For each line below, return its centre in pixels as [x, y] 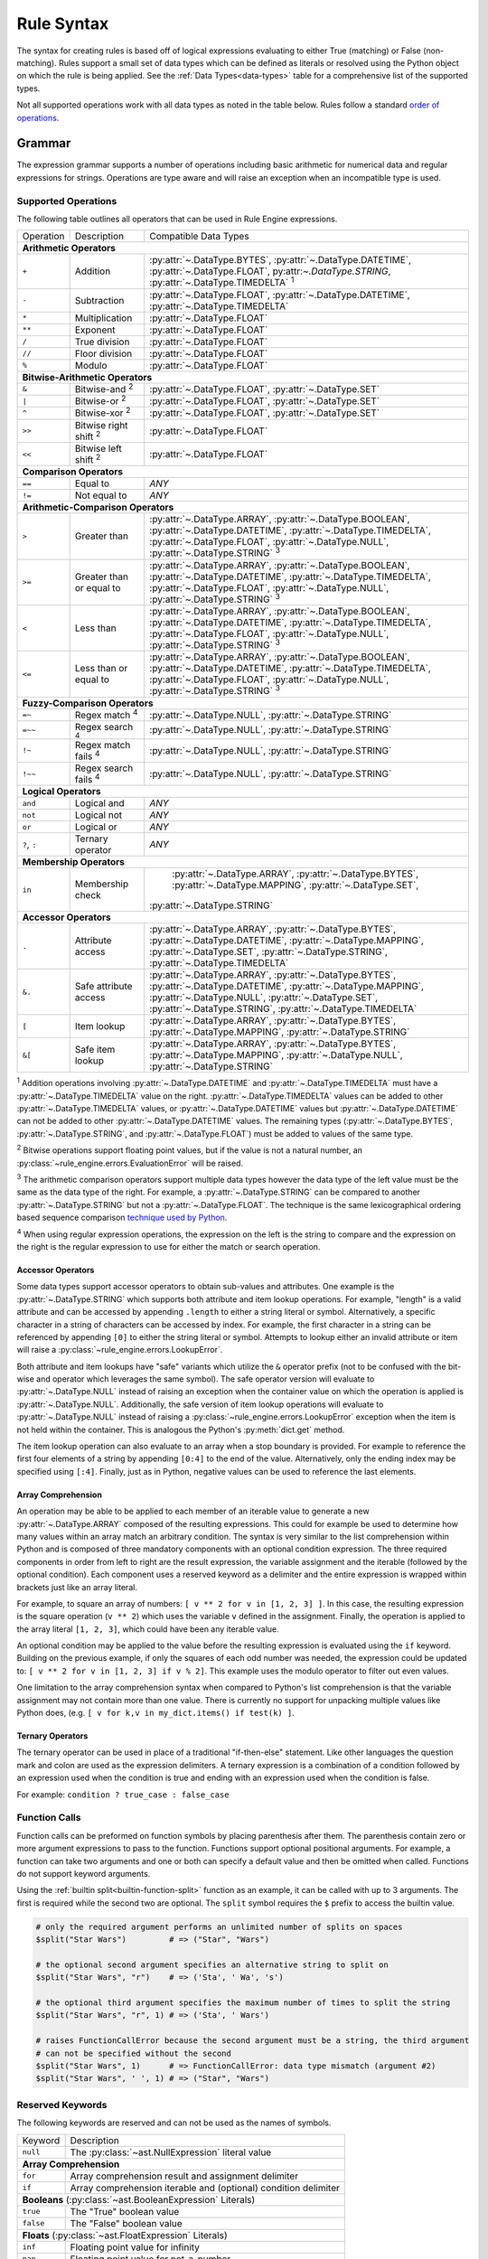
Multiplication [103, 318]
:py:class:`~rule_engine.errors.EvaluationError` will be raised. [130, 1163]
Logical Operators [61, 792]
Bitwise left [98, 448]
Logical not [98, 815]
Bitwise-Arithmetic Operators [87, 377]
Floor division [103, 353]
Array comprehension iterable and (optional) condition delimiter [205, 2188]
